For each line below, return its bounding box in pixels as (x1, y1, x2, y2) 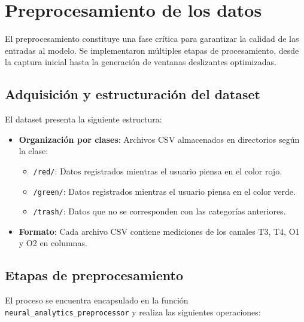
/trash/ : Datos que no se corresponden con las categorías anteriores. (33, 205, 286, 217)
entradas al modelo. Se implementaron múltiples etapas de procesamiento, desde (5, 44, 299, 56)
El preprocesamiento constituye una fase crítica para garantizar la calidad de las (5, 32, 299, 45)
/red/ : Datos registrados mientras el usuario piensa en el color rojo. (33, 164, 282, 177)
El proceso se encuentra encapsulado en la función (5, 294, 189, 306)
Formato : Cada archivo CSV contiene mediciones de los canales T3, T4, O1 (19, 225, 300, 237)
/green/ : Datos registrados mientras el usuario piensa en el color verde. (33, 185, 296, 197)
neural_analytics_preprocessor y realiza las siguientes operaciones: (5, 305, 261, 318)
